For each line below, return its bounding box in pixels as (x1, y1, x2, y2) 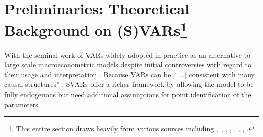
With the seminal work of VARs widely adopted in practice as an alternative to (4, 49, 251, 60)
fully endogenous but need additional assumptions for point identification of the (4, 89, 251, 100)
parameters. (4, 99, 40, 109)
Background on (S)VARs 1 (4, 18, 187, 40)
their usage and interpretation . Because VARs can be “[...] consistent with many (4, 69, 255, 79)
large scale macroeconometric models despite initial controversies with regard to (4, 59, 252, 70)
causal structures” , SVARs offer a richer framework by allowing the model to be (4, 79, 254, 89)
